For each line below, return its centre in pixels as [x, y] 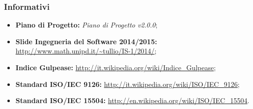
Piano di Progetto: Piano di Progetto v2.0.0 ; [86, 25]
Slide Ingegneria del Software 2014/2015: [86, 41]
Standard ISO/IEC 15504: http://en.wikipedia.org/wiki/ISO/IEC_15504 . [132, 100]
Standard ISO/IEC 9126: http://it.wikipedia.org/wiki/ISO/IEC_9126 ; [127, 84]
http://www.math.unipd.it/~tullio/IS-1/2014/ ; [86, 51]
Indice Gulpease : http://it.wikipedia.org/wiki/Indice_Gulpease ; [116, 67]
